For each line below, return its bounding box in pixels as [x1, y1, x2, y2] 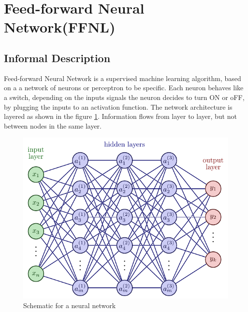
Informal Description [4, 50, 111, 65]
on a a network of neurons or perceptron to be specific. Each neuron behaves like [4, 82, 244, 93]
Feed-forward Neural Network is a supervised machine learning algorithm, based [4, 73, 241, 83]
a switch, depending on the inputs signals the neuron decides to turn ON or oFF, [4, 92, 245, 102]
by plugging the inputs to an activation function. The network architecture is [4, 101, 233, 112]
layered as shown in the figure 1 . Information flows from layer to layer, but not [4, 111, 237, 121]
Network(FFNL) [4, 17, 116, 37]
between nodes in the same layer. [4, 120, 102, 131]
